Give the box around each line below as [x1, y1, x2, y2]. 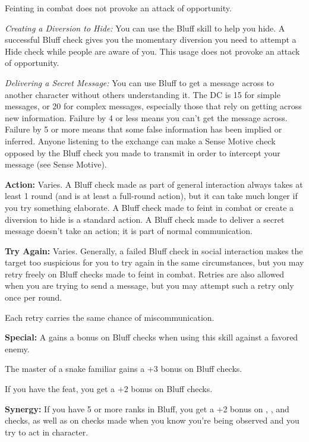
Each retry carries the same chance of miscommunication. [5, 311, 215, 323]
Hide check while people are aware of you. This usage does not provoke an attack [5, 45, 300, 57]
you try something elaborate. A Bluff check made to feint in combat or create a [5, 201, 294, 213]
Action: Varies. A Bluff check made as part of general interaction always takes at [5, 178, 303, 190]
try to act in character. [5, 425, 89, 438]
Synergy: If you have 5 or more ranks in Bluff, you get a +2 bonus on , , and [5, 402, 289, 415]
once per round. [5, 291, 62, 304]
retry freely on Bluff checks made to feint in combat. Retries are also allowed [5, 267, 285, 280]
